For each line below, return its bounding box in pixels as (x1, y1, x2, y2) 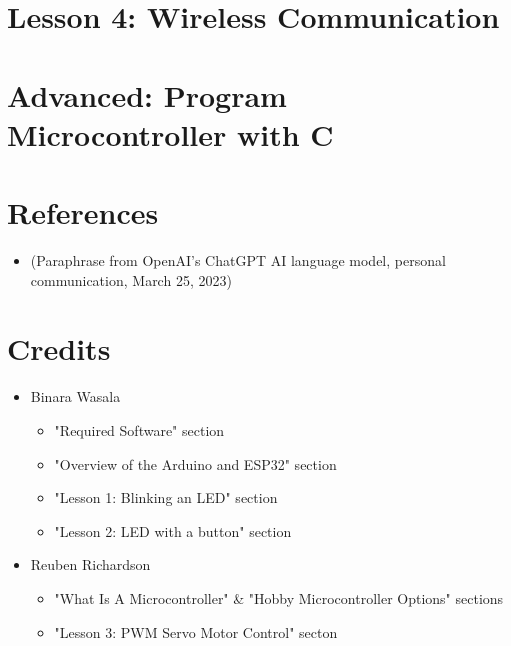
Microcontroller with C (7, 113, 334, 154)
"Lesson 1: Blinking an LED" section (54, 487, 278, 508)
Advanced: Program (7, 74, 287, 115)
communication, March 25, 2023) (30, 269, 232, 290)
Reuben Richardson (30, 554, 151, 575)
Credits (7, 328, 111, 369)
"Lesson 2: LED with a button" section (54, 520, 292, 541)
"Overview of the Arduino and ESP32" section (54, 453, 337, 474)
